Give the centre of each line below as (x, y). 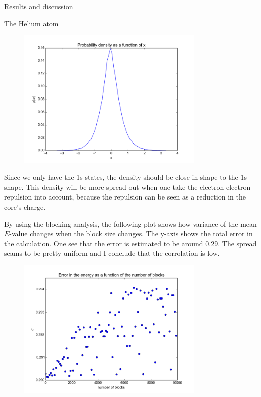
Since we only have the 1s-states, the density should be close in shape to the (121, 177)
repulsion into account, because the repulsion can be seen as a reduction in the (125, 197)
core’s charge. (25, 206)
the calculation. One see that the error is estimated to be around (104, 243)
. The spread (237, 243)
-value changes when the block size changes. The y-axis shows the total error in (131, 233)
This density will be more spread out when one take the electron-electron (138, 187)
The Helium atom (31, 23)
